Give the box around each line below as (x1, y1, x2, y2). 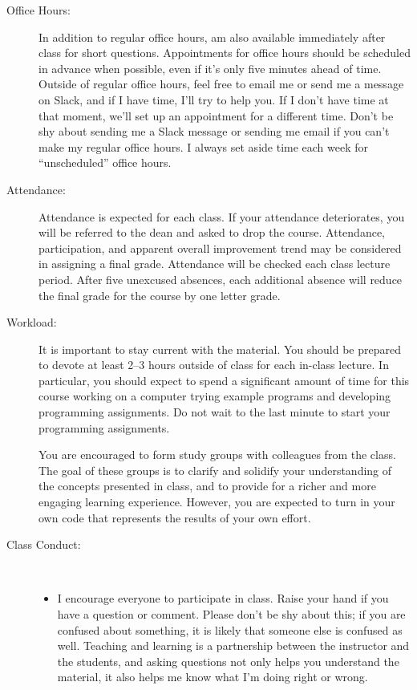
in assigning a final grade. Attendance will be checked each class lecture (38, 255, 391, 272)
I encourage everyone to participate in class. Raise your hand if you (57, 590, 389, 607)
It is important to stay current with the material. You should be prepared (38, 340, 401, 357)
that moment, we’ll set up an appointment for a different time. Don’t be (38, 107, 394, 124)
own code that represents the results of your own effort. (38, 509, 311, 526)
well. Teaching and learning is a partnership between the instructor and (57, 637, 410, 654)
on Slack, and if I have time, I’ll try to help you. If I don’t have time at (38, 91, 389, 108)
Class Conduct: (6, 536, 81, 553)
